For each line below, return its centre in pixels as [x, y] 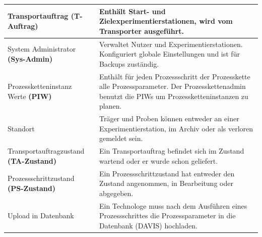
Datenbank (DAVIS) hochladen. [148, 225]
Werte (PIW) [30, 96]
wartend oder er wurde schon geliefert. [158, 160]
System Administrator [42, 49]
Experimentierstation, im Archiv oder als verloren [176, 128]
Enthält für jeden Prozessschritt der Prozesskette [175, 76]
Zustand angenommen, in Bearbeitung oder [166, 183]
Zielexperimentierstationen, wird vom [166, 21]
